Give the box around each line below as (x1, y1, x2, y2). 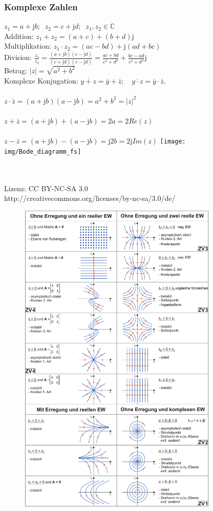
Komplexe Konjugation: (4, 75, 78, 86)
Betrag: (4, 65, 27, 75)
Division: (4, 52, 32, 63)
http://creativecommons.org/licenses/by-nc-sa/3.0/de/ (4, 193, 176, 203)
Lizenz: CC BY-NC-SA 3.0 (4, 182, 88, 193)
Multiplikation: (4, 40, 51, 51)
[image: (160, 138, 186, 146)
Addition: (4, 30, 34, 41)
